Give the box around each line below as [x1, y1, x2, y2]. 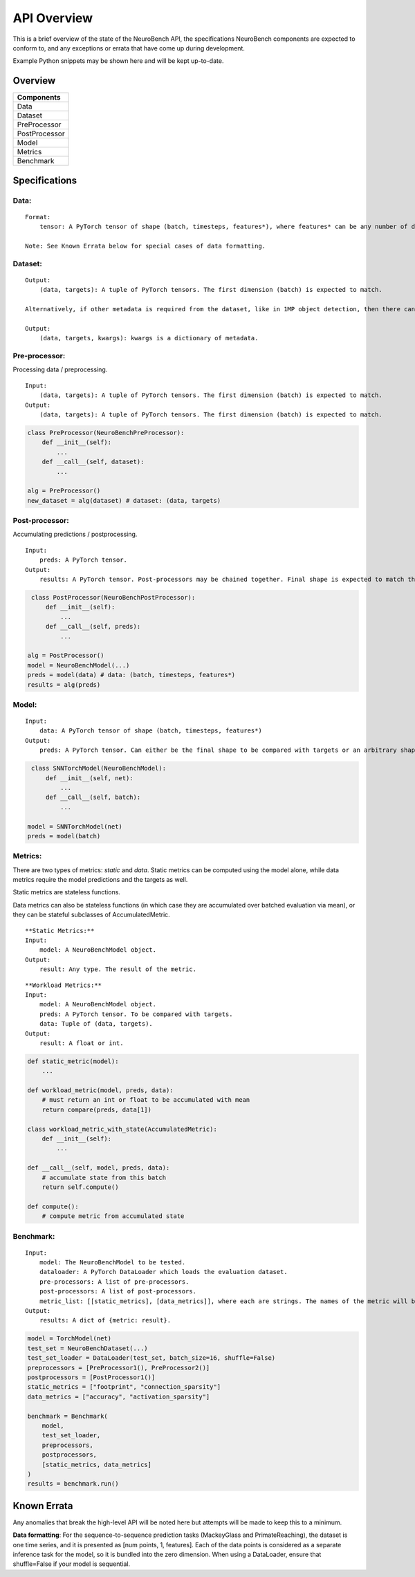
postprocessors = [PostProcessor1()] [27, 1373, 156, 1381]
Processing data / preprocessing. [12, 365, 108, 373]
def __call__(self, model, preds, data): [27, 1164, 170, 1172]
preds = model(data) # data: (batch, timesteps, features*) [27, 671, 236, 679]
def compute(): [27, 1202, 79, 1210]
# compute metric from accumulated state [41, 1212, 185, 1220]
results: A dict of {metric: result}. [39, 1316, 172, 1325]
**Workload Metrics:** [25, 981, 102, 989]
